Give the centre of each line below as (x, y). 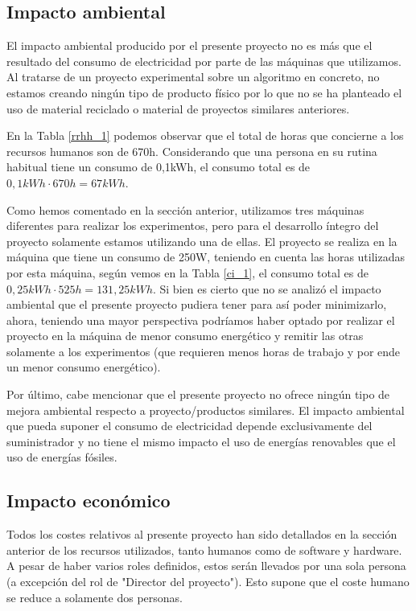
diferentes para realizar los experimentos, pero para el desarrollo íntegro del (193, 226)
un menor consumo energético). (84, 367)
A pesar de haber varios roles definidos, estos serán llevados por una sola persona (206, 566)
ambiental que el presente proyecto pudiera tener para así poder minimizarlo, (197, 304)
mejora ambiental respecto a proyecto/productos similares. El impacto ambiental (206, 410)
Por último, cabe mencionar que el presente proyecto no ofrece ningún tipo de (198, 394)
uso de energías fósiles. (62, 457)
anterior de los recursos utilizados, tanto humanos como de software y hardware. (204, 549)
